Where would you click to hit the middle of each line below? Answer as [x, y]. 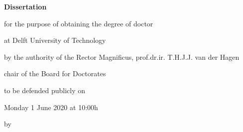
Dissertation [25, 6]
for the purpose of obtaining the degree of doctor [79, 23]
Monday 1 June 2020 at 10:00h [51, 107]
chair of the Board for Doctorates [55, 73]
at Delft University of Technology [55, 40]
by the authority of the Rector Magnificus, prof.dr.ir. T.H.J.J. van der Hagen [122, 57]
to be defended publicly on [45, 90]
